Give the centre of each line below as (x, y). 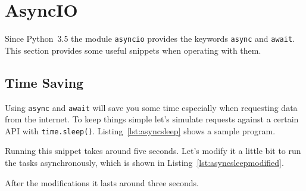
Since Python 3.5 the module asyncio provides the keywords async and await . (150, 38)
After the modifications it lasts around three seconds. (102, 182)
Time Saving (44, 82)
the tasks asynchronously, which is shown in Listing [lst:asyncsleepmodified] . (144, 163)
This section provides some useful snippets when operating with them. (133, 50)
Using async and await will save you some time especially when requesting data (151, 107)
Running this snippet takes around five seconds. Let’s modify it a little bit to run (153, 151)
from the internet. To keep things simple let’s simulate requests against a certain (152, 119)
